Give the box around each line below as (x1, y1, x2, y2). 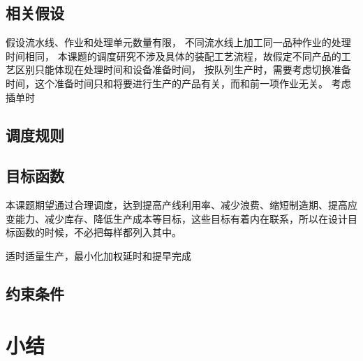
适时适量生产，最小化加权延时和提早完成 (6, 248, 191, 263)
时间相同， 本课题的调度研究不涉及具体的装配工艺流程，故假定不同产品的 (6, 48, 341, 63)
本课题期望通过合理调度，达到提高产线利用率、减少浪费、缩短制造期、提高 (6, 198, 348, 212)
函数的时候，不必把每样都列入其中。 (15, 225, 181, 240)
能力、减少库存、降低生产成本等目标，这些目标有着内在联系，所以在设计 (15, 211, 348, 226)
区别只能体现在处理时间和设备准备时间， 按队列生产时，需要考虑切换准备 (15, 62, 351, 77)
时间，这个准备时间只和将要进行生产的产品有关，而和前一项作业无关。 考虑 (6, 75, 351, 90)
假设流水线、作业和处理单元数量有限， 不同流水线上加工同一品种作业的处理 (6, 35, 351, 50)
